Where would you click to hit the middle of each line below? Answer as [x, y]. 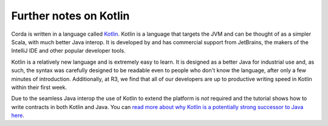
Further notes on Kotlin [70, 16]
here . [18, 116]
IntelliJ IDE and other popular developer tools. [68, 51]
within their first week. [39, 87]
